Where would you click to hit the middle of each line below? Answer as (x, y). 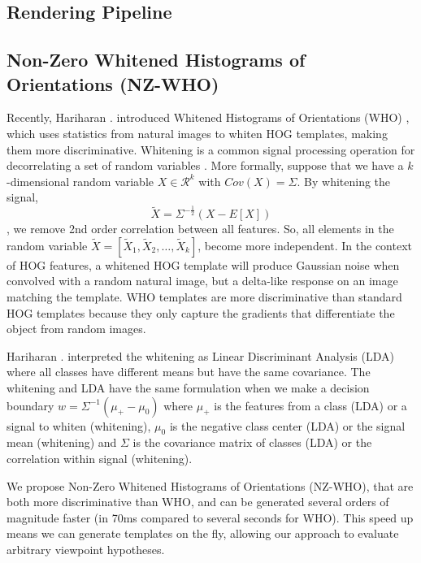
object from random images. (76, 329)
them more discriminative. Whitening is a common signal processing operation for (211, 149)
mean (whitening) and (62, 442)
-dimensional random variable (80, 181)
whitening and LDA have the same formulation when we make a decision (188, 388)
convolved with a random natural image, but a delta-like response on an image (202, 281)
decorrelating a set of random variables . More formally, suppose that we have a (205, 165)
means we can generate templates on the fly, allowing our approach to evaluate (203, 533)
